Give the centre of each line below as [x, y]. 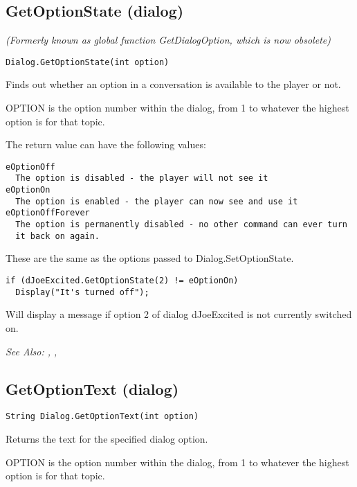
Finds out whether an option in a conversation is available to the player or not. [173, 84]
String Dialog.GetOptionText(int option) [102, 417]
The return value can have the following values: [106, 144]
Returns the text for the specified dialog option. [107, 438]
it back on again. [58, 236]
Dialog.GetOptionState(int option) [88, 62]
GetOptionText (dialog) [92, 388]
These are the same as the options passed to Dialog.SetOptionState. [150, 258]
